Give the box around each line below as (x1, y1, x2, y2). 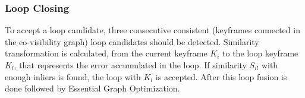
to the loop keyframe (222, 47, 298, 59)
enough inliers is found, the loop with (5, 70, 141, 83)
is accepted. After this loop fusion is (155, 70, 287, 83)
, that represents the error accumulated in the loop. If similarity (14, 59, 247, 71)
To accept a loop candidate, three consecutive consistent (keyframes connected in (5, 24, 300, 36)
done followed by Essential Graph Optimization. (5, 82, 180, 94)
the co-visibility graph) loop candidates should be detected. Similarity (5, 35, 259, 48)
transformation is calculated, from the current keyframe (5, 47, 207, 59)
